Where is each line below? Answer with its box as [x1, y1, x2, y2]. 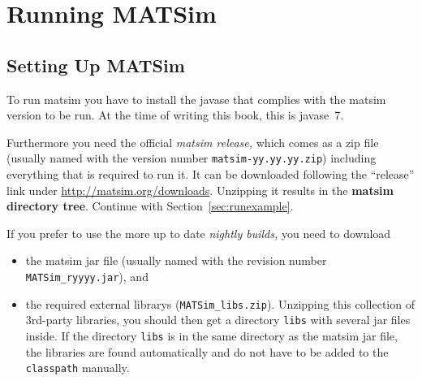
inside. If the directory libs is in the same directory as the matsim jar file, [25, 327, 398, 344]
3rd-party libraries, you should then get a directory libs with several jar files [25, 311, 411, 328]
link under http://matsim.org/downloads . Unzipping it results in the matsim [6, 181, 394, 198]
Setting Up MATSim [6, 52, 185, 77]
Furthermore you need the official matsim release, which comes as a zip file [6, 133, 379, 150]
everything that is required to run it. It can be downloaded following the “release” [6, 166, 415, 183]
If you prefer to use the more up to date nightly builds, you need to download [6, 224, 391, 241]
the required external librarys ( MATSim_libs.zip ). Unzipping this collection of [25, 295, 415, 312]
